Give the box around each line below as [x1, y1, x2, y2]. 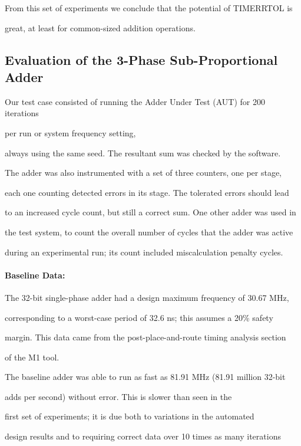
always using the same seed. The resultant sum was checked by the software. [5, 146, 281, 159]
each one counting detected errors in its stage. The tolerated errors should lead [5, 186, 289, 198]
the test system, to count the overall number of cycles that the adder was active [5, 225, 293, 238]
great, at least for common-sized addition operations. [5, 21, 196, 34]
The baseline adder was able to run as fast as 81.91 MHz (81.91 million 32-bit [5, 370, 286, 383]
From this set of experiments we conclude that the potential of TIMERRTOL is [5, 2, 293, 14]
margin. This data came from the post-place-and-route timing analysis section [5, 331, 286, 343]
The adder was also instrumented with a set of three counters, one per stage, [5, 166, 282, 179]
